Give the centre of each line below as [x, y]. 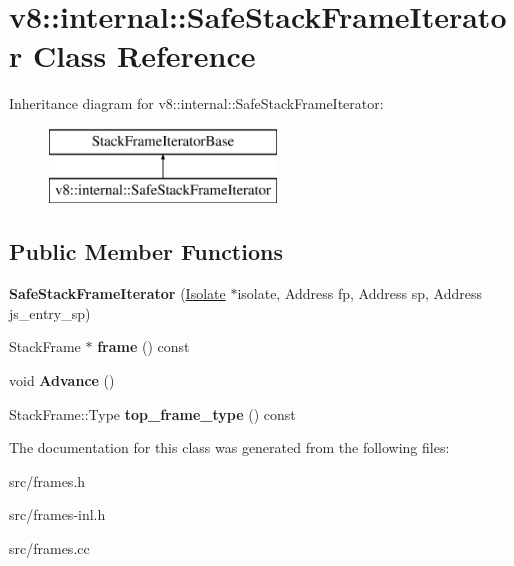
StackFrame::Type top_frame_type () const [152, 413]
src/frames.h [47, 480]
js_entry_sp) [50, 312]
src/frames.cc [49, 548]
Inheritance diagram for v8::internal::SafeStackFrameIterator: [196, 103]
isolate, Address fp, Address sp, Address [359, 293]
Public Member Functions [146, 251]
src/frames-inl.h [57, 514]
